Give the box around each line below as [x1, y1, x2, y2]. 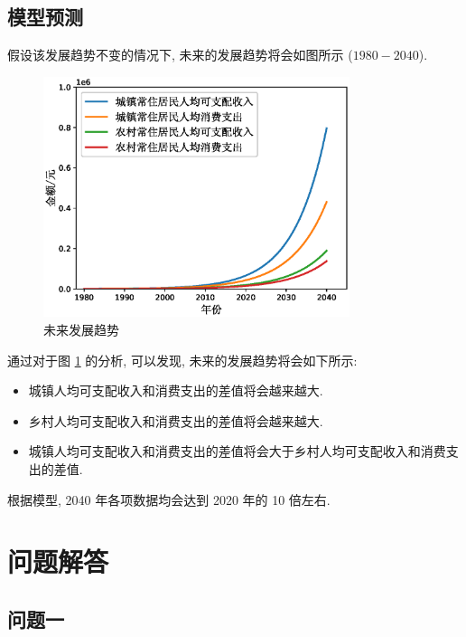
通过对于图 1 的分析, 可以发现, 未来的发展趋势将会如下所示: [7, 350, 358, 369]
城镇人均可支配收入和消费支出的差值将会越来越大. [28, 381, 323, 400]
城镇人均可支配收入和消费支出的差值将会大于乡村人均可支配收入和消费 [28, 442, 446, 461]
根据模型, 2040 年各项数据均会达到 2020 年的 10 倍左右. [7, 490, 331, 509]
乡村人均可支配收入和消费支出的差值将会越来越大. [28, 411, 323, 430]
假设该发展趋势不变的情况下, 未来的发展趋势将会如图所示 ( [7, 45, 353, 64]
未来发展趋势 [43, 319, 119, 338]
